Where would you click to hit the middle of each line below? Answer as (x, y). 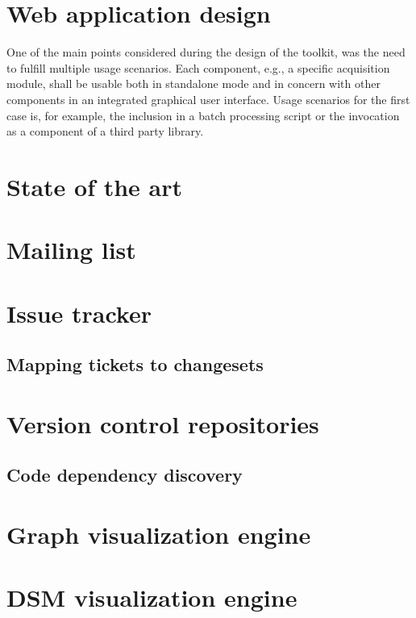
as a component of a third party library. (105, 131)
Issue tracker (79, 313)
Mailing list (71, 250)
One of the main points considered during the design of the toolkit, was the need (206, 52)
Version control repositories (163, 423)
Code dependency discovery (125, 475)
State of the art (95, 186)
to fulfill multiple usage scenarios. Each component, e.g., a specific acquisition (198, 67)
